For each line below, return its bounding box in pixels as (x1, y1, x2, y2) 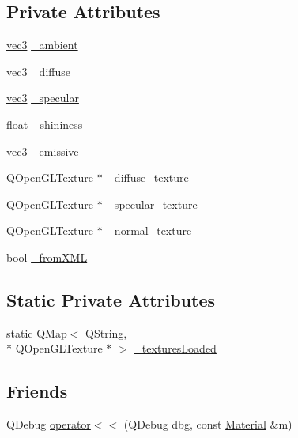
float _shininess (6, 115, 83, 132)
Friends (6, 379, 68, 403)
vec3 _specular (6, 89, 79, 106)
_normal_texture (106, 222, 192, 239)
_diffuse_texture (106, 169, 189, 186)
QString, (85, 324, 127, 341)
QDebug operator (6, 416, 91, 432)
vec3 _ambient (6, 36, 78, 53)
